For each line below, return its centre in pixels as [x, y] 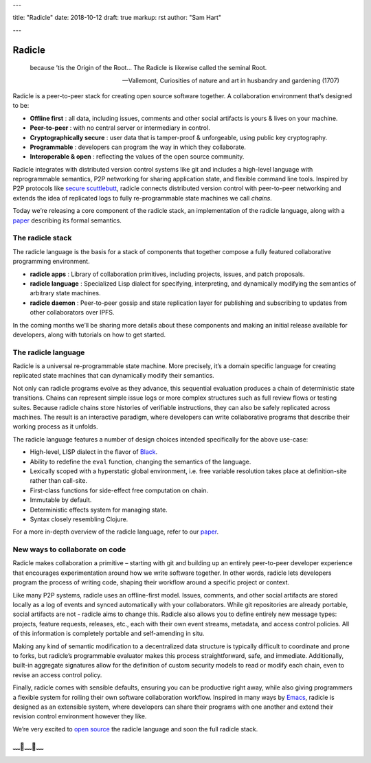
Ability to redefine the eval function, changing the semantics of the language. [140, 462]
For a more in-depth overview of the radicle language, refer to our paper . [116, 532]
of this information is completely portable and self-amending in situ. [109, 634]
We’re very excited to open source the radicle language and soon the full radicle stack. [135, 729]
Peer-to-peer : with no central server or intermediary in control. [120, 128]
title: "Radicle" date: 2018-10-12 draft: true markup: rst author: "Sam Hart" [117, 18]
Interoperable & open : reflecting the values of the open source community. [137, 157]
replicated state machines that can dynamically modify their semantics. [113, 376]
